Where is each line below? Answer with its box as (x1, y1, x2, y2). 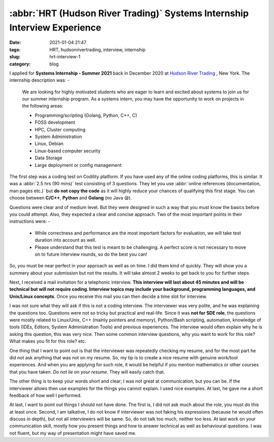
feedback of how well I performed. (9, 392, 82, 398)
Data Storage (35, 155, 63, 161)
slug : (9, 54, 20, 60)
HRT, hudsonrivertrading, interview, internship (49, 46, 146, 53)
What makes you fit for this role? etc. (9, 338, 86, 345)
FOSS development (35, 119, 76, 125)
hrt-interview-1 (49, 54, 81, 60)
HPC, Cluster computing (35, 126, 86, 132)
